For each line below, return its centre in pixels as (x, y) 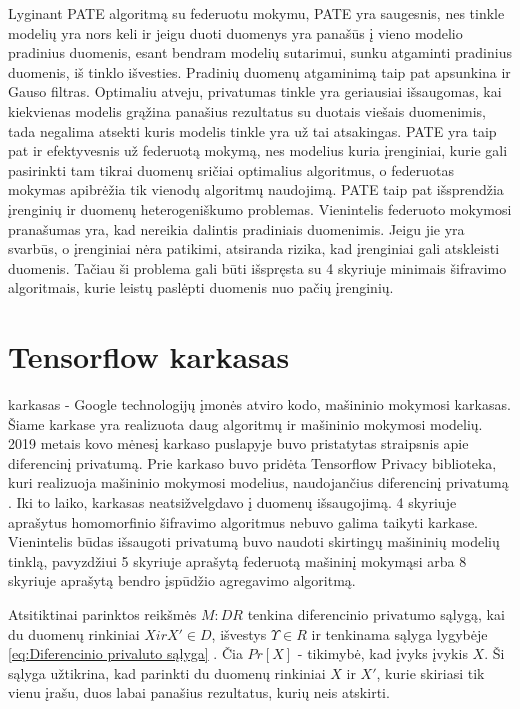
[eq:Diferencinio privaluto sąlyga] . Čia (125, 653)
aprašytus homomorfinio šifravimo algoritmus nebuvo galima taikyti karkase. (243, 521)
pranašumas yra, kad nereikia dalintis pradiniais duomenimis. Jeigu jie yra (236, 228)
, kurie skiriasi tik (430, 672)
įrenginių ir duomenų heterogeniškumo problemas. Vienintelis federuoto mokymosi (260, 208)
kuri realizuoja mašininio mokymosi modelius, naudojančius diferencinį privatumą (258, 482)
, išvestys (239, 633)
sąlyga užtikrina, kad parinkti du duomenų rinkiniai (167, 672)
